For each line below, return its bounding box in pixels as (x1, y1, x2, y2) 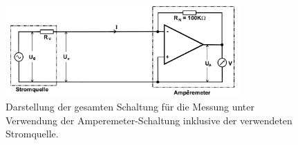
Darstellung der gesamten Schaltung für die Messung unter (6, 99, 255, 114)
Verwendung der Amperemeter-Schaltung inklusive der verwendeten (6, 113, 292, 127)
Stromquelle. (6, 126, 59, 141)
